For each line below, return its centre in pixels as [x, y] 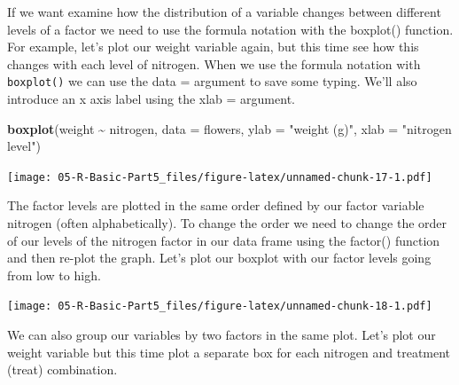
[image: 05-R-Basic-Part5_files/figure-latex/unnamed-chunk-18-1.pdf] [220, 306]
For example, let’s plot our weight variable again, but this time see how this [213, 47]
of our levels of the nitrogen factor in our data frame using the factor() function [224, 240]
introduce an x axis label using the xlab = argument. [151, 99]
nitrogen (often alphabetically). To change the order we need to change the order [227, 223]
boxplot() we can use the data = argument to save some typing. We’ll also [212, 81]
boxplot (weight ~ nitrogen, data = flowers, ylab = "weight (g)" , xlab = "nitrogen [229, 128]
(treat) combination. [62, 369]
